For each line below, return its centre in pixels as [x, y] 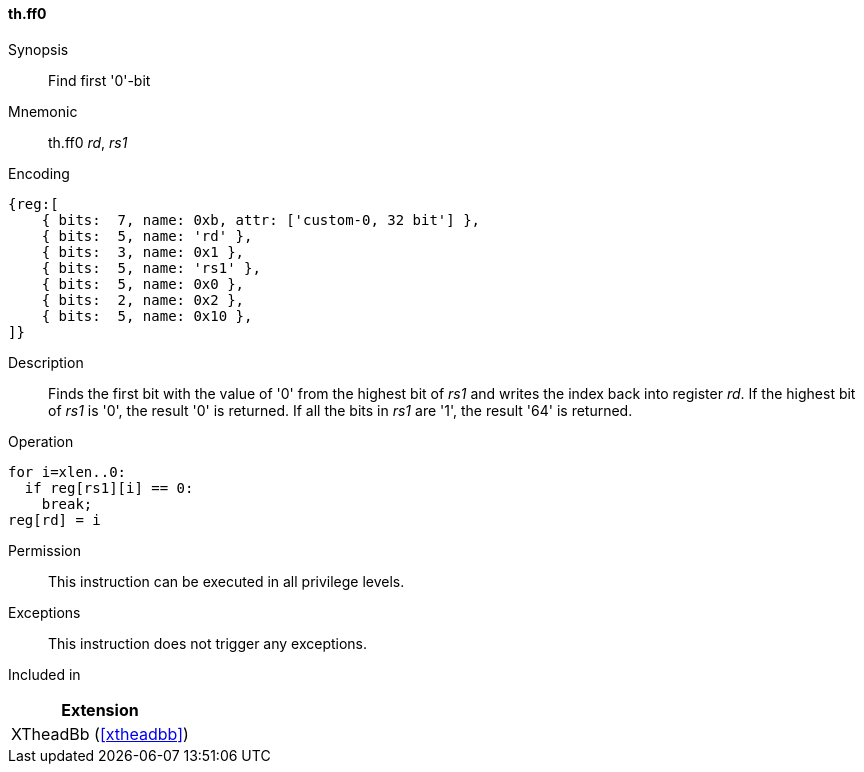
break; [67, 503]
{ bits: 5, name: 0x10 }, [147, 315]
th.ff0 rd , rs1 [88, 142]
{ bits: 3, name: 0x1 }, [143, 251]
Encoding [39, 173]
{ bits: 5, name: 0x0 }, [143, 283]
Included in [44, 674]
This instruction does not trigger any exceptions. [208, 643]
